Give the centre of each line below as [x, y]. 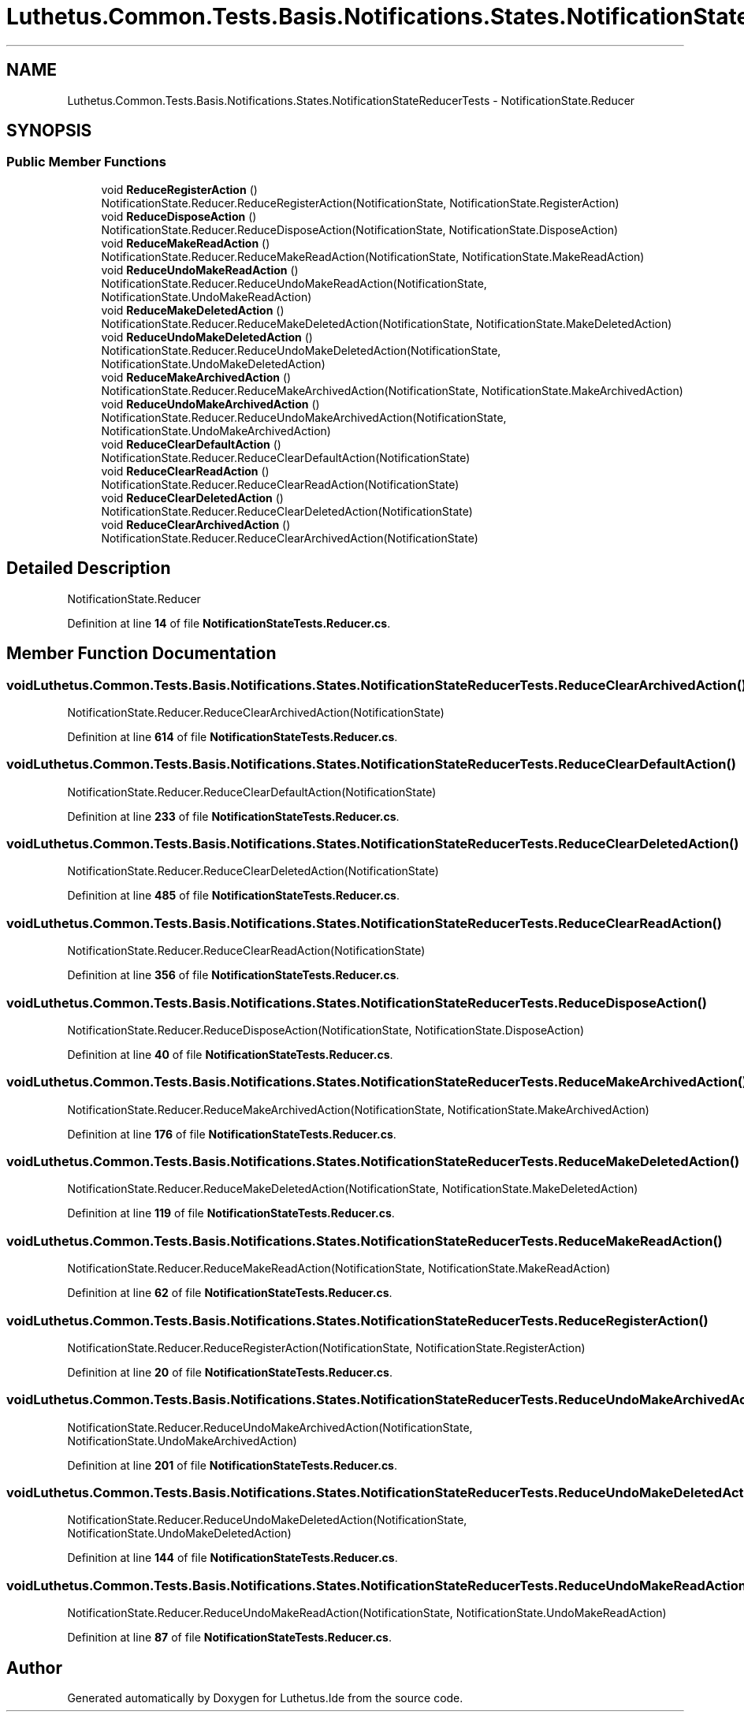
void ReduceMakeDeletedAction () [193, 310]
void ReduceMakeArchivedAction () [196, 377]
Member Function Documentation [141, 654]
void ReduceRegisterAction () [179, 189]
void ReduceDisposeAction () [179, 216]
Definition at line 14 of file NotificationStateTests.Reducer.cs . [229, 623]
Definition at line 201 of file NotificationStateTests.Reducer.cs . [232, 1465]
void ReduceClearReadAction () [185, 471]
